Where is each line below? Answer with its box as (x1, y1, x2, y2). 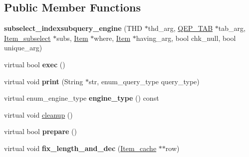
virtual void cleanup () (4, 109, 73, 120)
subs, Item (56, 32, 88, 43)
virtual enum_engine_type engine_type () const (4, 93, 159, 103)
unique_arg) (4, 42, 42, 53)
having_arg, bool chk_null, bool (136, 32, 236, 43)
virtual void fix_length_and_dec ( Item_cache (4, 143, 157, 153)
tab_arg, (218, 23, 246, 33)
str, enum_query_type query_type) (88, 76, 200, 86)
